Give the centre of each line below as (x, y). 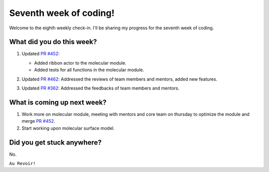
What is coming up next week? (58, 102)
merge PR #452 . (38, 121)
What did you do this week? (53, 42)
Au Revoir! (22, 163)
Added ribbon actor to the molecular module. (80, 63)
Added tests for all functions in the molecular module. (89, 70)
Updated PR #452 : (41, 54)
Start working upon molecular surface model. (68, 128)
